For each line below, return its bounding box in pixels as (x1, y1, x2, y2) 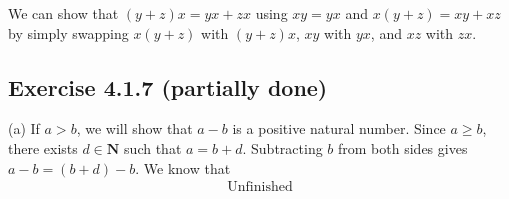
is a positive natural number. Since (232, 118, 446, 139)
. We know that (135, 157, 231, 178)
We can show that (8, 3, 119, 23)
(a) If (8, 118, 40, 139)
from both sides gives (338, 137, 468, 158)
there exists (8, 137, 78, 158)
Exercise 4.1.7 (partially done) (8, 71, 328, 102)
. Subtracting (242, 137, 323, 158)
